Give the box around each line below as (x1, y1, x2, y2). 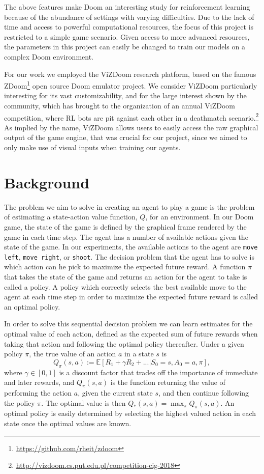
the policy (4, 397, 35, 408)
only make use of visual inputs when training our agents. (4, 142, 181, 153)
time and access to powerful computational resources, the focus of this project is (4, 21, 254, 32)
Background (4, 172, 90, 192)
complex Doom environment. (4, 51, 94, 62)
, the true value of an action (29, 348, 116, 359)
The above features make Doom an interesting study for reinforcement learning (4, 2, 250, 12)
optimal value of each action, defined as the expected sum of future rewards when (4, 328, 258, 339)
